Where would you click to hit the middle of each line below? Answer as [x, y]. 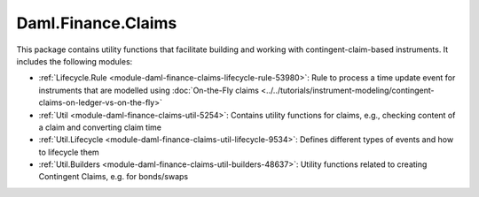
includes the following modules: [75, 61]
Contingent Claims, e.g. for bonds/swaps [114, 177]
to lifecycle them [69, 152]
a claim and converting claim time [100, 127]
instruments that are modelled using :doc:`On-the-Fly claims [149, 90]
